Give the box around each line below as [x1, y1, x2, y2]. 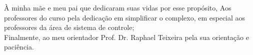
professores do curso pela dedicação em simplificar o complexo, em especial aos [4, 12, 245, 22]
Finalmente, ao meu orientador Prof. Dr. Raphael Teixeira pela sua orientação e [4, 31, 249, 42]
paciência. [4, 41, 34, 52]
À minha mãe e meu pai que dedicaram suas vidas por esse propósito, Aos [4, 2, 231, 12]
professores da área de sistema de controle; [4, 22, 134, 32]
